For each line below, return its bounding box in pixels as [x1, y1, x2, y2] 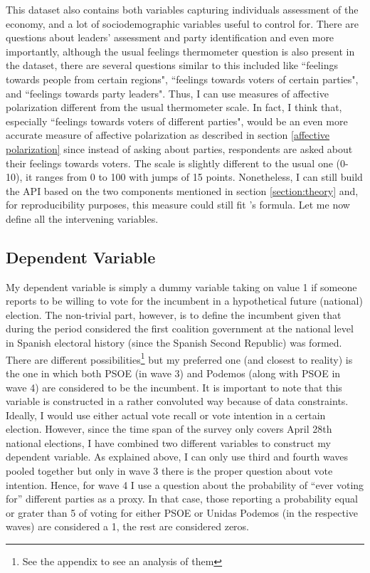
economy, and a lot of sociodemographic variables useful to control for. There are [6, 16, 359, 31]
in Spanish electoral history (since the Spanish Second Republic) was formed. [6, 335, 342, 350]
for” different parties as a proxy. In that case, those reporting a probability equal [6, 491, 358, 506]
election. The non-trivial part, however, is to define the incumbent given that [6, 307, 342, 322]
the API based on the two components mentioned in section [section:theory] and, [6, 183, 359, 198]
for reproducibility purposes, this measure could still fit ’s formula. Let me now [6, 197, 350, 212]
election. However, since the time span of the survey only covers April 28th [6, 421, 332, 436]
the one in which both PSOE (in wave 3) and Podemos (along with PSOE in [6, 365, 341, 380]
